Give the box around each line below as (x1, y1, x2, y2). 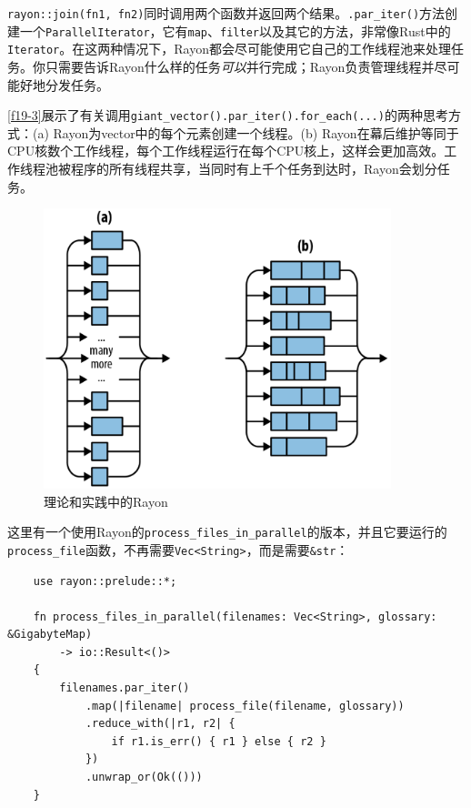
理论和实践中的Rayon (44, 491, 168, 510)
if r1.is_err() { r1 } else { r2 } (111, 734, 326, 748)
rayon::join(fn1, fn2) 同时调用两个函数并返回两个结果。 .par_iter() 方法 (7, 4, 446, 22)
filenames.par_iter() (59, 682, 190, 695)
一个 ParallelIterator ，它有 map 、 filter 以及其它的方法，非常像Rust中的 (19, 21, 451, 40)
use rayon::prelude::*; (33, 574, 177, 588)
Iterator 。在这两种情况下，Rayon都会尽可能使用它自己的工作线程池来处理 (7, 39, 451, 58)
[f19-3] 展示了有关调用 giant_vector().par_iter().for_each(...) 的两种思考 (7, 106, 448, 125)
